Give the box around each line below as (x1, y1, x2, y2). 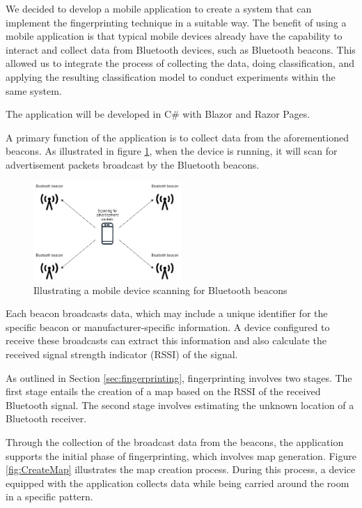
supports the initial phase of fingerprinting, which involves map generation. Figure (6, 448, 356, 463)
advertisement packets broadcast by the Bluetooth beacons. (6, 157, 260, 171)
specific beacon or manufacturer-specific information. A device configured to (6, 319, 330, 334)
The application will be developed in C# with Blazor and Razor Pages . (6, 107, 310, 121)
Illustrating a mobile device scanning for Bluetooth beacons (33, 282, 288, 297)
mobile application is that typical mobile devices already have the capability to (6, 29, 343, 43)
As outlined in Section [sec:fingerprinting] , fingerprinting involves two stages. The (6, 370, 352, 385)
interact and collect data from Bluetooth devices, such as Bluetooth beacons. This (6, 42, 356, 56)
